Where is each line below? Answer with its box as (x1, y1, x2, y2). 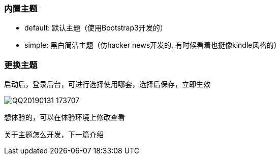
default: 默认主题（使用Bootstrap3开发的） (24, 23, 167, 33)
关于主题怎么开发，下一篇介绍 (4, 130, 104, 139)
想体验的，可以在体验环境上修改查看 (4, 113, 125, 122)
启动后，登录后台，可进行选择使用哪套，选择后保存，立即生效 (4, 80, 210, 89)
